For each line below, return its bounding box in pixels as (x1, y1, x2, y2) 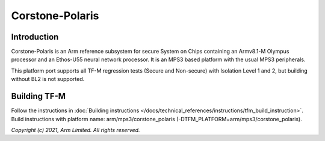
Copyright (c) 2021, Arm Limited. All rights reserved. (11, 126, 140, 133)
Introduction (11, 32, 59, 42)
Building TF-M (11, 91, 66, 101)
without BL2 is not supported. (11, 76, 85, 83)
